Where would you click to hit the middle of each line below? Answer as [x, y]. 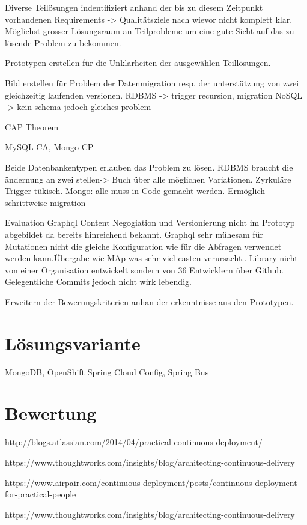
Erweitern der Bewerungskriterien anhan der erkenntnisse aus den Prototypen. [149, 301]
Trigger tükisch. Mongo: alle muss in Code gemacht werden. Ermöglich [135, 191]
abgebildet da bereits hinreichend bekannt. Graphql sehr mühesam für [134, 234]
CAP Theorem [32, 126]
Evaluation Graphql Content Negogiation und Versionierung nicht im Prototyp [150, 223]
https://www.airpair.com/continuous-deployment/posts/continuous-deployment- [153, 482]
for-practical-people [41, 494]
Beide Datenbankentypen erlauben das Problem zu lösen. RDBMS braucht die [149, 167]
